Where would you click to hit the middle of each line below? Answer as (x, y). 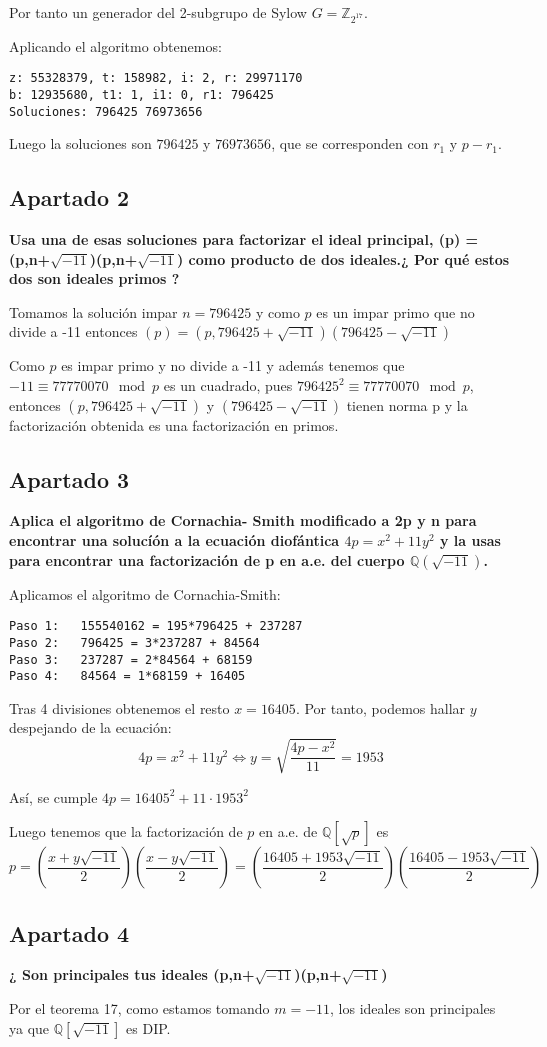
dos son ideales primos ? (94, 278)
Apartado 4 (69, 932)
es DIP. (148, 1027)
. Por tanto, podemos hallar (380, 707)
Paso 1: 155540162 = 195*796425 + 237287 (156, 626)
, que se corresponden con (350, 143)
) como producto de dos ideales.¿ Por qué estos (343, 258)
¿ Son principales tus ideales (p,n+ (132, 974)
